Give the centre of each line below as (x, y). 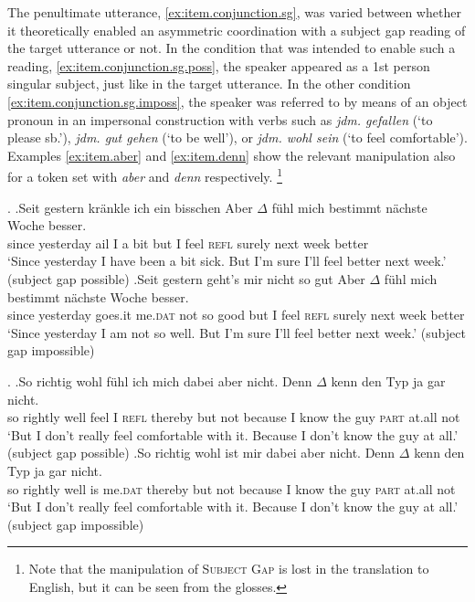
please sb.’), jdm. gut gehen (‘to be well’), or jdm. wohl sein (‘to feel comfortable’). (237, 137)
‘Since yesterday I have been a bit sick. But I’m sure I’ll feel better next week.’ (227, 261)
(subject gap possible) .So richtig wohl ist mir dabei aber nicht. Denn (201, 453)
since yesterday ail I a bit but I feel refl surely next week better (188, 243)
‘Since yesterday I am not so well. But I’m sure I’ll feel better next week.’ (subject (237, 332)
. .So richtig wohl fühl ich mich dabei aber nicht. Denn (160, 380)
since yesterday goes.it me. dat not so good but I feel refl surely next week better (236, 315)
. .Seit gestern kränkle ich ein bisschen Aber (130, 207)
